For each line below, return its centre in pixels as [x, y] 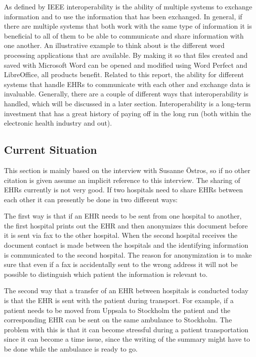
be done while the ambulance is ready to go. [71, 349]
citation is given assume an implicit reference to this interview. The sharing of [122, 180]
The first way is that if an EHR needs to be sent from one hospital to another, [123, 216]
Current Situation [51, 150]
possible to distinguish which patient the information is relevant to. [106, 274]
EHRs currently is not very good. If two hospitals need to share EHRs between [124, 190]
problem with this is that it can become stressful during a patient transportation [126, 329]
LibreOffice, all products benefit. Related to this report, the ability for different [124, 74]
